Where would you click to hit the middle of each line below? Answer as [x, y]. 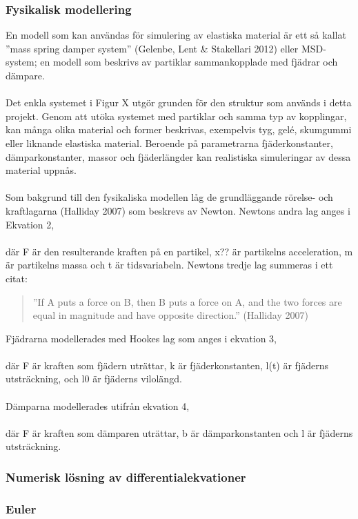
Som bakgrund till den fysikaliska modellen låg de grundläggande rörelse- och [169, 197]
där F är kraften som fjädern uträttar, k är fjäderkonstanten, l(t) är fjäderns [167, 365]
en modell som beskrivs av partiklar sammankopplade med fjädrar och [189, 62]
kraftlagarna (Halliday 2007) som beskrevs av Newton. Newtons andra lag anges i [178, 210]
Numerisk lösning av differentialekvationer [126, 477]
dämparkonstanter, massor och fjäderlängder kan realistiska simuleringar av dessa [178, 156]
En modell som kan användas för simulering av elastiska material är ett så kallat [176, 35]
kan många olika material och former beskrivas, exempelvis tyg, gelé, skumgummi [179, 129]
